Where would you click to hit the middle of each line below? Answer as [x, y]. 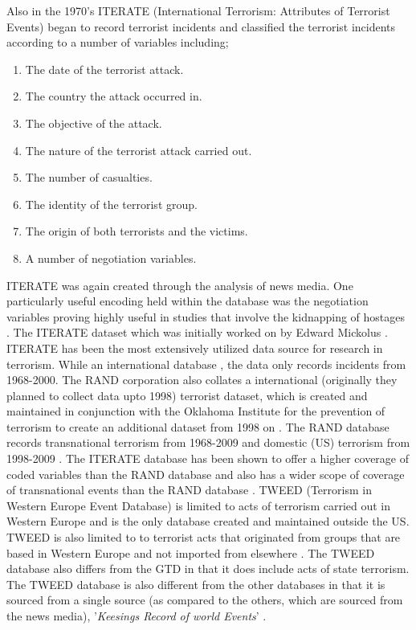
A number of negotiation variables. [111, 258]
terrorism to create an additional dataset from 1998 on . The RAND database [198, 426]
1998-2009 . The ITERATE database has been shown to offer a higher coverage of [208, 458]
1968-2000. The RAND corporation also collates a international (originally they [202, 380]
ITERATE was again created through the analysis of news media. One [180, 285]
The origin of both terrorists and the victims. [137, 231]
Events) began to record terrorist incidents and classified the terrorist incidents [201, 26]
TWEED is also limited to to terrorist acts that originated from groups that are [204, 537]
